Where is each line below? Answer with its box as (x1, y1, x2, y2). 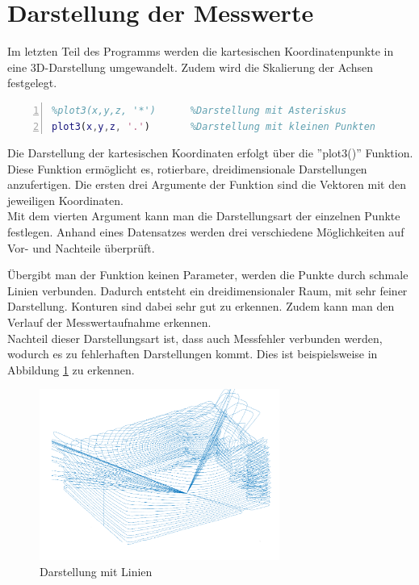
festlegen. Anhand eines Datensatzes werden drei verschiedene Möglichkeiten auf (7, 224, 404, 240)
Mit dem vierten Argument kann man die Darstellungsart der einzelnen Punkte (7, 207, 400, 224)
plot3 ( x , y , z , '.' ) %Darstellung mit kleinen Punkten (52, 120, 376, 132)
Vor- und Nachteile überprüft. (7, 239, 155, 256)
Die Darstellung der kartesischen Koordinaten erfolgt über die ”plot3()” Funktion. (7, 144, 413, 161)
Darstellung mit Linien (40, 563, 153, 580)
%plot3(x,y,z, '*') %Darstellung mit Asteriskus (52, 104, 347, 116)
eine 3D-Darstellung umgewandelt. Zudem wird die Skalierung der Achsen (7, 58, 373, 75)
